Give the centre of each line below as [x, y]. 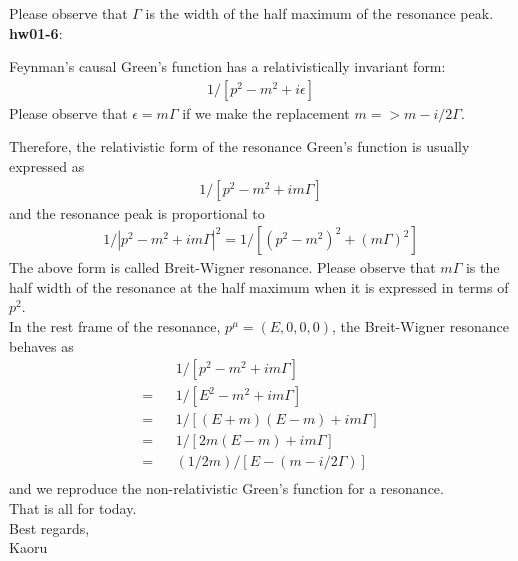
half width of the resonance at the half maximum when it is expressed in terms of [259, 286]
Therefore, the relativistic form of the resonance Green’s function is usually [239, 146]
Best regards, [49, 527]
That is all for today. [73, 508]
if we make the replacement [266, 112]
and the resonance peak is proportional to [137, 212]
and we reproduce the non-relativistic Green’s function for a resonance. [226, 488]
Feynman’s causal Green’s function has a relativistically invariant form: [227, 66]
